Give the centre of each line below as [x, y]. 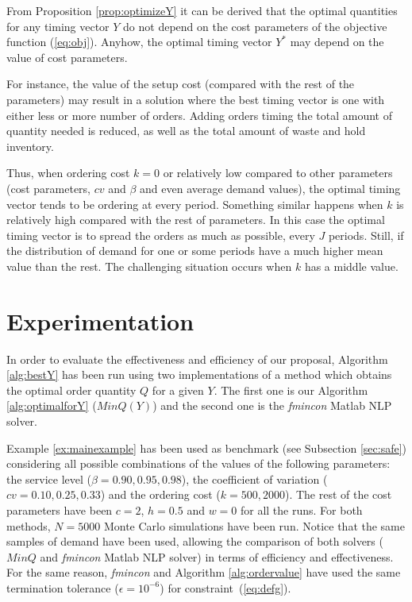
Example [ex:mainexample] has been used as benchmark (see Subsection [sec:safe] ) [206, 448]
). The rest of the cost [338, 494]
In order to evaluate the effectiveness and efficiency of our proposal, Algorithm [197, 359]
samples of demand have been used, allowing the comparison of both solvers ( [195, 541]
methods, [29, 525]
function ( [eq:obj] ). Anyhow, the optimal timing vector [139, 42]
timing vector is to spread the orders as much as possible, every [161, 235]
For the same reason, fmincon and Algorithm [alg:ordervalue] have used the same [204, 572]
